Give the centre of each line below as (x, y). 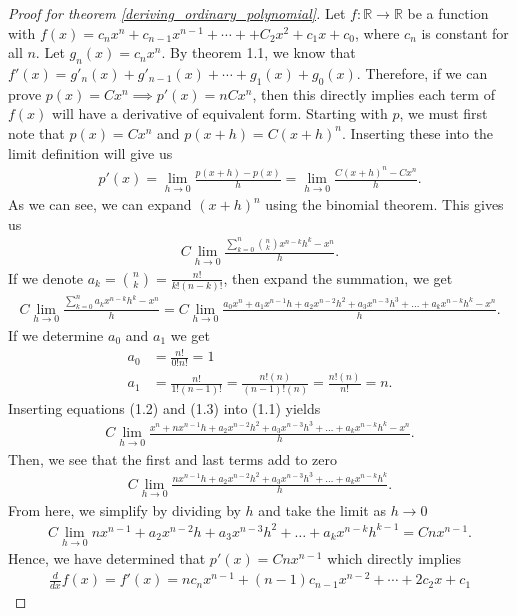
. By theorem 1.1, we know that (258, 52)
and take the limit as (322, 509)
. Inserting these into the (418, 132)
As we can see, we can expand (100, 204)
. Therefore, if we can (422, 72)
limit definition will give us (90, 152)
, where (377, 32)
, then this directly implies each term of (373, 93)
